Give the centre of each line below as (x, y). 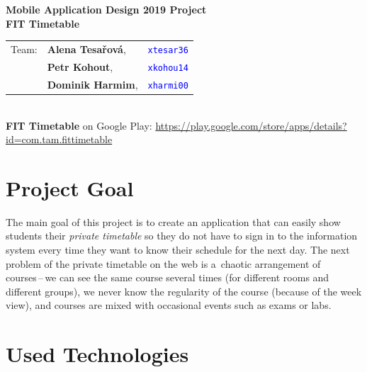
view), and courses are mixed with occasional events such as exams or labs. (169, 305)
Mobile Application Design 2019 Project (106, 9)
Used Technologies (97, 354)
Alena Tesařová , (86, 49)
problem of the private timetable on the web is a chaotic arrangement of (163, 263)
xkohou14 (168, 68)
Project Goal (70, 187)
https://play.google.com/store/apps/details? (251, 125)
